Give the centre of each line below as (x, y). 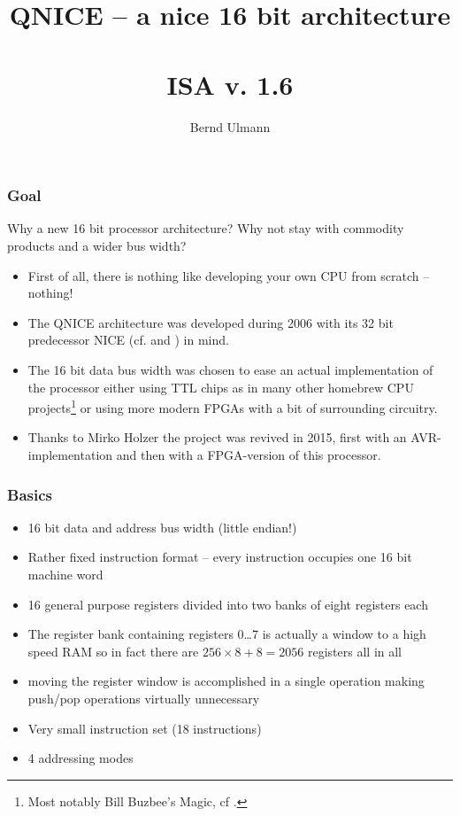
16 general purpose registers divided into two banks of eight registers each (228, 604)
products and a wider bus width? (97, 245)
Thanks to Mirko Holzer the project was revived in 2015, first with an (217, 437)
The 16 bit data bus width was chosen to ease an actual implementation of (230, 369)
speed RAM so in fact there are (113, 651)
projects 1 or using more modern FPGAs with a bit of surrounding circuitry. (233, 406)
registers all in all (354, 651)
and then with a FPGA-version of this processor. (249, 454)
